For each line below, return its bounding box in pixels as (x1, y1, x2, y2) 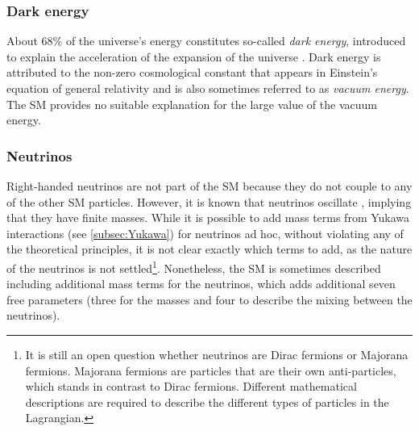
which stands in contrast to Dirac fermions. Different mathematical (25, 378, 357, 395)
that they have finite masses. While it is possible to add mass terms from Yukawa (6, 209, 410, 226)
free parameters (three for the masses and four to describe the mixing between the (6, 291, 413, 308)
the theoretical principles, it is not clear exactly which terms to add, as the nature (6, 241, 413, 257)
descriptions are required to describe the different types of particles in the (25, 393, 389, 410)
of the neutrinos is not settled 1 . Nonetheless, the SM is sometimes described (6, 257, 381, 276)
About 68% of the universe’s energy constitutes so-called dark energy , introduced (6, 32, 406, 49)
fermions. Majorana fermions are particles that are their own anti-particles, (25, 362, 396, 379)
